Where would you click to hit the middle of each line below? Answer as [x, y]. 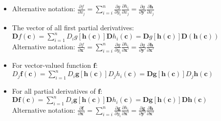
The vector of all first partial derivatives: [73, 27]
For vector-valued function [52, 65]
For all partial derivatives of [54, 91]
